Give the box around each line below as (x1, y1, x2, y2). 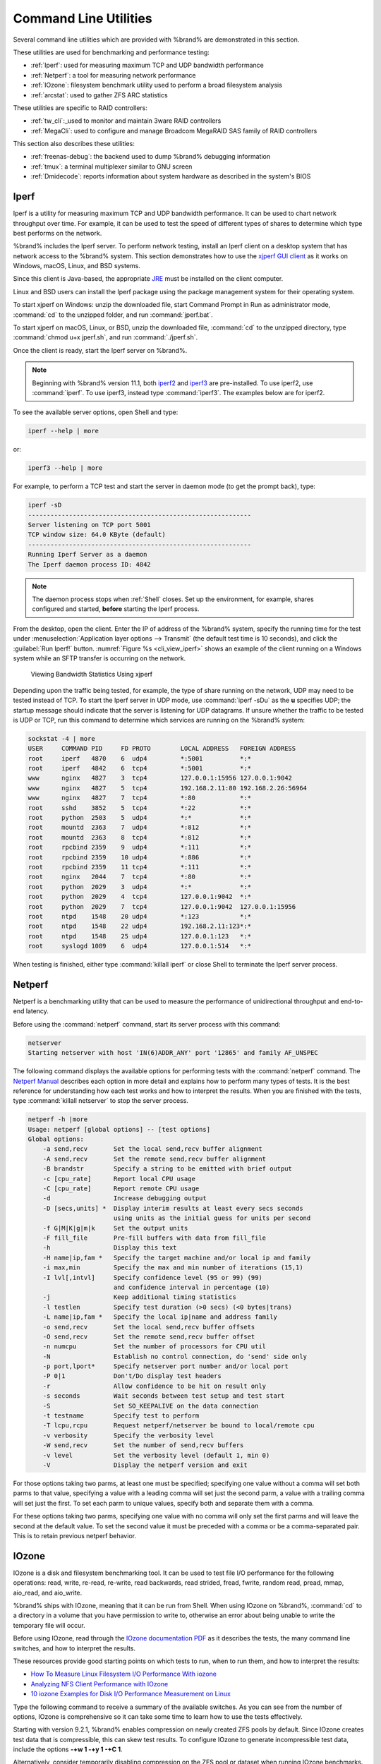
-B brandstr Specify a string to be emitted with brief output (42, 1165, 293, 1173)
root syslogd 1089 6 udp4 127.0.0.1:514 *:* (28, 942, 252, 950)
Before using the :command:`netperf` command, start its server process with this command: (13, 1020, 281, 1028)
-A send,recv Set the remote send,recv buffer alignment (42, 1154, 267, 1163)
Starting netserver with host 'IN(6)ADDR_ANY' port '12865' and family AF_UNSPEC (28, 1049, 319, 1057)
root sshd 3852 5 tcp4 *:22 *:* (28, 804, 252, 811)
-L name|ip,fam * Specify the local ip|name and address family (42, 1313, 278, 1321)
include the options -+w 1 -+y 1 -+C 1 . (13, 1745, 123, 1753)
